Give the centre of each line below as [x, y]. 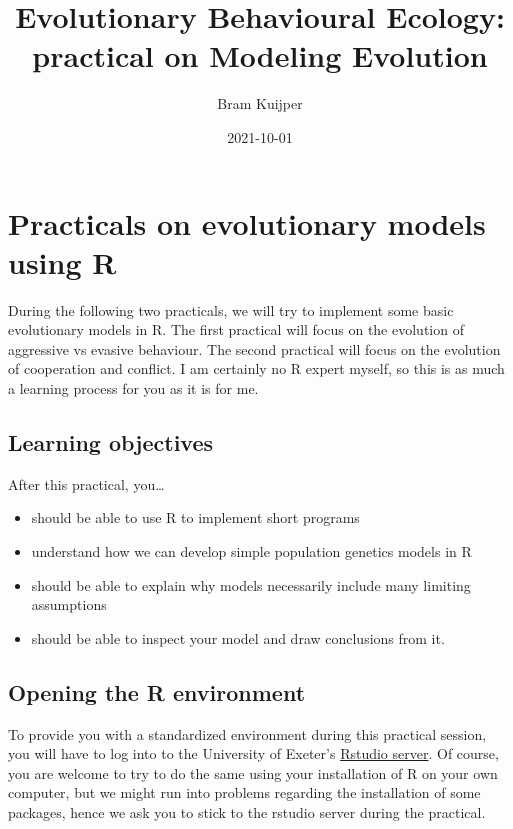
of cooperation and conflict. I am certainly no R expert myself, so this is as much [256, 368]
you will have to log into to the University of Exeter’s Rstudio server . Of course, [253, 753]
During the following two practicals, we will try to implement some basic [231, 309]
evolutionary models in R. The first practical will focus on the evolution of [236, 329]
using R [62, 261]
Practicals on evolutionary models [247, 222]
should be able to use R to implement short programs [195, 517]
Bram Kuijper [260, 103]
